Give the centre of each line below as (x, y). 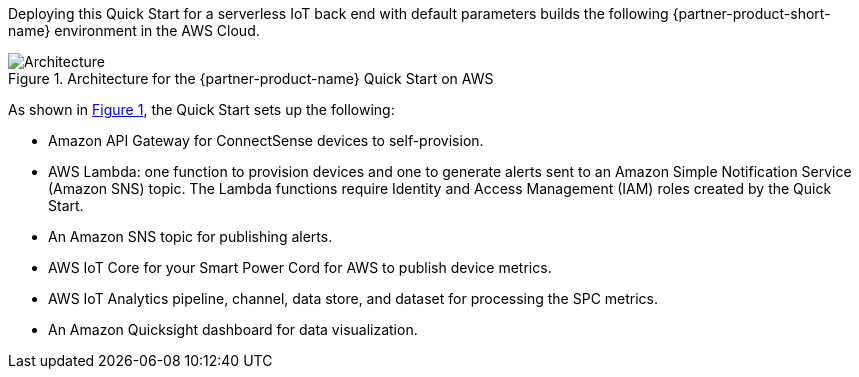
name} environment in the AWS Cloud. (134, 30)
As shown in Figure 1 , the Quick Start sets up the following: (201, 109)
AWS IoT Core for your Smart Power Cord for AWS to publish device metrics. (300, 267)
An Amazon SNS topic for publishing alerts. (190, 236)
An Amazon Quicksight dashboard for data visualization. (233, 329)
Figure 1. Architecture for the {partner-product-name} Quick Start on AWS (251, 78)
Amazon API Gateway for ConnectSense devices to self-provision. (266, 140)
